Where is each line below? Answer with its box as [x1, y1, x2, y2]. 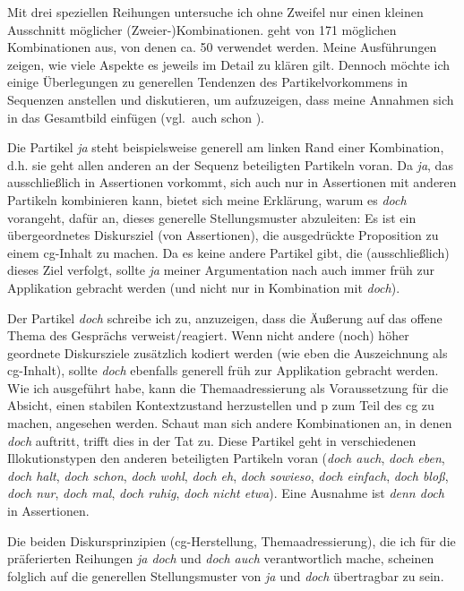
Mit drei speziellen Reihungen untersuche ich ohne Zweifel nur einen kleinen [7, 3, 424, 21]
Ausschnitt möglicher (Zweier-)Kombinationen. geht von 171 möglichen [7, 20, 397, 39]
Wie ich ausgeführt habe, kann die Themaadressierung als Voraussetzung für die [7, 378, 449, 397]
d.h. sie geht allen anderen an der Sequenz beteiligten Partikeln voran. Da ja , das [7, 155, 453, 174]
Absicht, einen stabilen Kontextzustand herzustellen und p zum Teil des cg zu [7, 396, 434, 415]
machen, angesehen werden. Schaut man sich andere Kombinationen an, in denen [7, 414, 452, 433]
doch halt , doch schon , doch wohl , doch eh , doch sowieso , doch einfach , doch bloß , [7, 466, 449, 484]
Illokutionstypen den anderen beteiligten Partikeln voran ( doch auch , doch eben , [7, 449, 445, 467]
